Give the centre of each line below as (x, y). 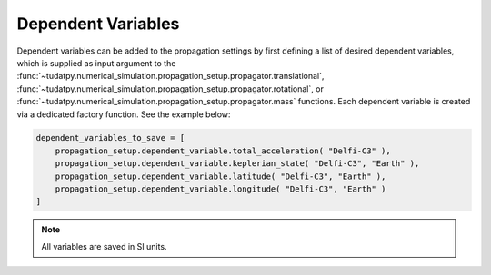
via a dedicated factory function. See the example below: (124, 114)
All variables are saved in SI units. (104, 246)
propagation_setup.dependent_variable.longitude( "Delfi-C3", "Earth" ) (220, 189)
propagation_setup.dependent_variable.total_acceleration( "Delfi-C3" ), (223, 151)
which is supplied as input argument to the (96, 63)
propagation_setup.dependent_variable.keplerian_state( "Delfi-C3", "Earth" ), (237, 164)
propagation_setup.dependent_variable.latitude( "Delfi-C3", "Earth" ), (220, 176)
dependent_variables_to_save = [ (110, 138)
